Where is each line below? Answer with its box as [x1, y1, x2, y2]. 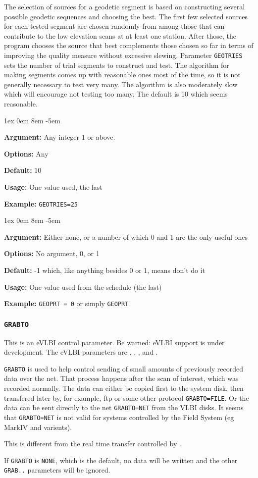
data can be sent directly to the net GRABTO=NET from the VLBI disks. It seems [4, 402, 244, 413]
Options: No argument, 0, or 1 [4, 248, 100, 259]
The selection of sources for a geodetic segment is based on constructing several [4, 1, 245, 11]
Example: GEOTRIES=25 [4, 198, 78, 209]
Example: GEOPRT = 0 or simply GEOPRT [4, 298, 129, 309]
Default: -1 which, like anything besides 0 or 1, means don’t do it [4, 265, 206, 275]
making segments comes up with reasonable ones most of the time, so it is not [4, 69, 241, 80]
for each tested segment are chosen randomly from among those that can [4, 21, 225, 31]
